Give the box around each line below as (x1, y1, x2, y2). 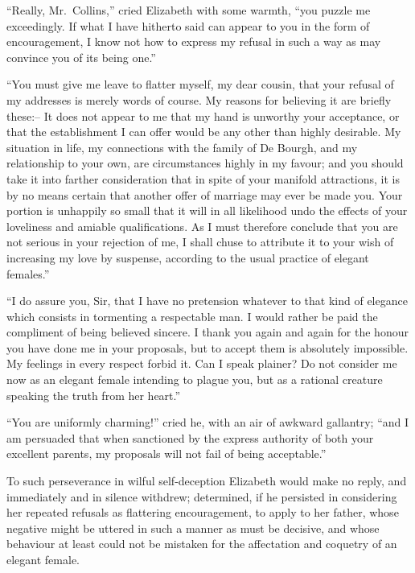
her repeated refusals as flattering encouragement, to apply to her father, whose (6, 504, 399, 521)
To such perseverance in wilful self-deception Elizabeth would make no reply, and (6, 472, 407, 489)
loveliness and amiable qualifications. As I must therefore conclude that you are (6, 217, 398, 234)
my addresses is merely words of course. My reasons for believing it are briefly (6, 91, 392, 108)
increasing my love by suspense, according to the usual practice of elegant (6, 249, 369, 266)
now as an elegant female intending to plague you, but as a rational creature (6, 371, 383, 388)
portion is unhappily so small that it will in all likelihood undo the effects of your (6, 202, 408, 219)
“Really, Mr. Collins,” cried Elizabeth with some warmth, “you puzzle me (6, 2, 371, 18)
